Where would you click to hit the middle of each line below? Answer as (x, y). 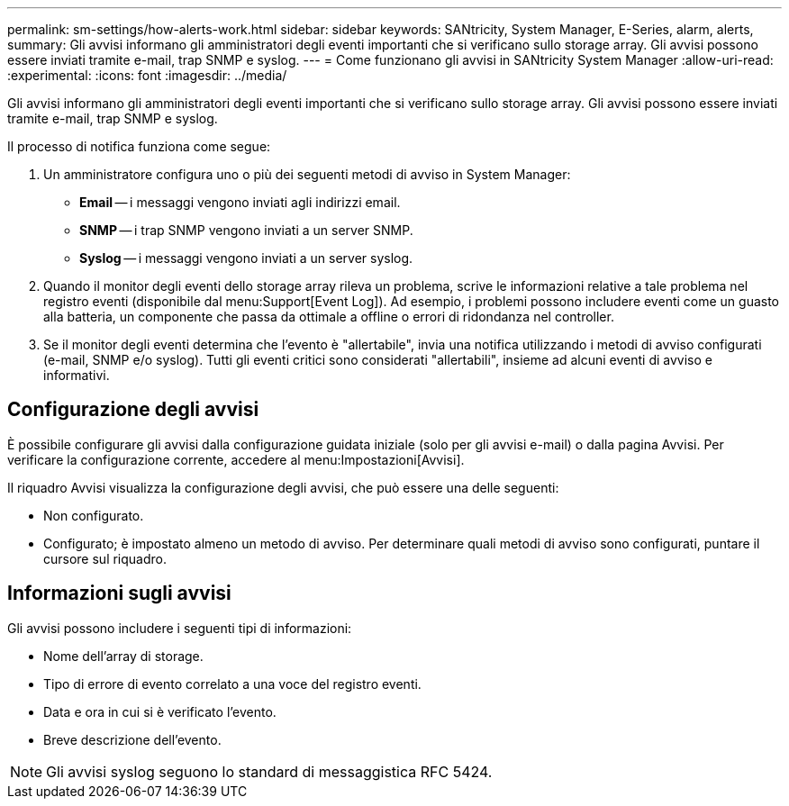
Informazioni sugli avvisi (119, 593)
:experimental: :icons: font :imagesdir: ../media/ (147, 75)
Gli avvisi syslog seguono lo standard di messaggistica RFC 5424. (269, 771)
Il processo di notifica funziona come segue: (139, 146)
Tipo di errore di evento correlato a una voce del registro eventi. (232, 684)
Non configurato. (94, 515)
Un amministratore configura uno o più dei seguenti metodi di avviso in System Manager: (307, 174)
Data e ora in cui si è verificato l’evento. (160, 711)
